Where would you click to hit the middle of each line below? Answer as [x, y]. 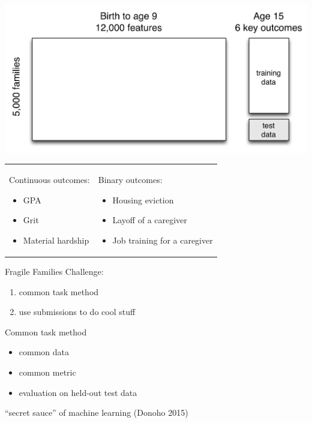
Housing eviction [143, 199]
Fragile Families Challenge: [54, 271]
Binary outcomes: [130, 180]
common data [44, 352]
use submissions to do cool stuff [77, 312]
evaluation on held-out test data [78, 392]
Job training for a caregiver [163, 240]
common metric [47, 372]
